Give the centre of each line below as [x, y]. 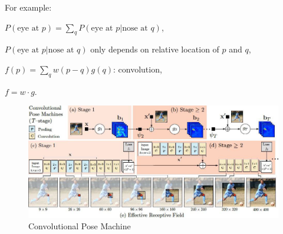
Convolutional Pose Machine [80, 226]
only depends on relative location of [155, 49]
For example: [28, 7]
